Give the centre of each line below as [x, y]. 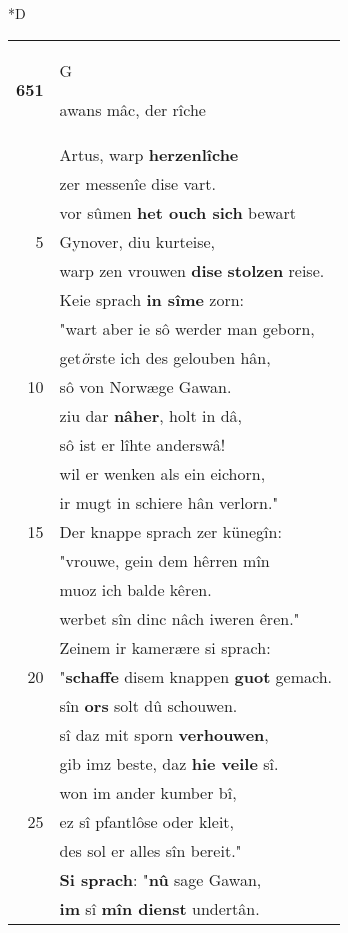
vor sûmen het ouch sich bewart [178, 212]
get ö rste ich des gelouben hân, [165, 357]
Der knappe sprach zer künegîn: [170, 531]
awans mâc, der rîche [132, 109]
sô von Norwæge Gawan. [145, 386]
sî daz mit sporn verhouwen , [164, 734]
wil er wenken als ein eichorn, [162, 473]
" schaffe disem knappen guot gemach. [196, 676]
